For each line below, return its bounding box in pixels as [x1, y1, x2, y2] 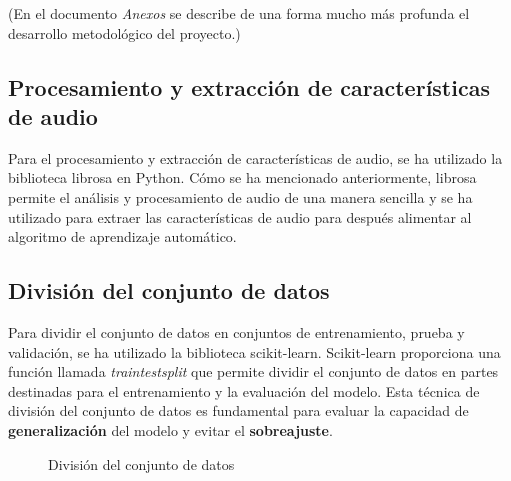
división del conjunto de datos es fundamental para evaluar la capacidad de [8, 400, 469, 421]
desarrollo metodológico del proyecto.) [8, 22, 241, 43]
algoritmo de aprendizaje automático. [8, 226, 237, 247]
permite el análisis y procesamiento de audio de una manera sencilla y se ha [8, 186, 473, 207]
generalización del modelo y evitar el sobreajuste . [8, 419, 333, 440]
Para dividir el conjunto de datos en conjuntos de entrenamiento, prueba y [8, 321, 465, 342]
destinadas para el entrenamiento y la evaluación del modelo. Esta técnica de [8, 380, 480, 401]
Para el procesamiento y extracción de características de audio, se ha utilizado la [8, 147, 503, 168]
